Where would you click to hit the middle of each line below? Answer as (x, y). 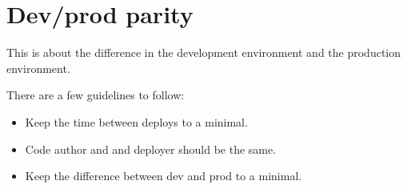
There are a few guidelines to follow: (96, 95)
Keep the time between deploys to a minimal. (136, 121)
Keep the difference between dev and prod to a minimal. (164, 176)
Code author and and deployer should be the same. (151, 149)
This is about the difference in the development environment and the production (204, 52)
